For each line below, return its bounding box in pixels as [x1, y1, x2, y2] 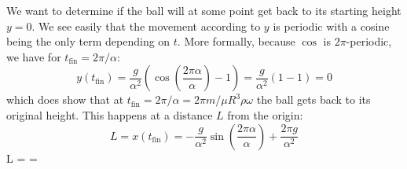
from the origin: [227, 106, 303, 123]
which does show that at [6, 91, 124, 108]
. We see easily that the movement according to [31, 17, 261, 34]
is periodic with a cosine [273, 17, 390, 34]
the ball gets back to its [256, 91, 371, 108]
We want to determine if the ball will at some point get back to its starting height [6, 2, 401, 18]
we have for [6, 48, 61, 64]
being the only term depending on [6, 33, 170, 50]
